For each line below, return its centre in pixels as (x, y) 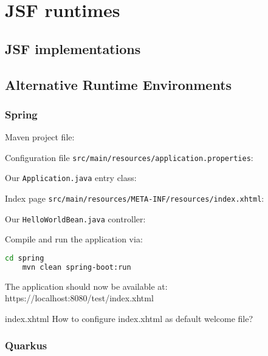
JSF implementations (73, 48)
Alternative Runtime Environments (119, 84)
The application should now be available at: (86, 286)
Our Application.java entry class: (71, 178)
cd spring (25, 258)
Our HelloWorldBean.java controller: (75, 218)
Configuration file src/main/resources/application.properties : (129, 157)
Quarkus (26, 345)
